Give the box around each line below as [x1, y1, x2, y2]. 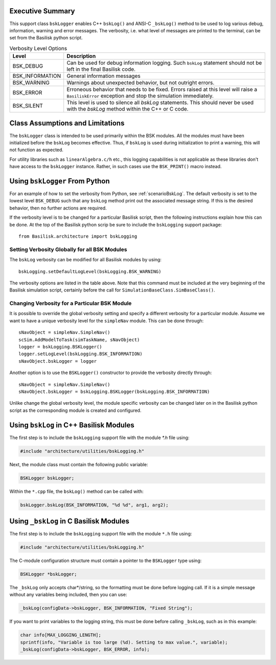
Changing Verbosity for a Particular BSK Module [9, 300, 132, 307]
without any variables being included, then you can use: [9, 592, 127, 598]
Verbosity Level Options [9, 45, 67, 52]
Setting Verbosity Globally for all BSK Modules [9, 246, 127, 253]
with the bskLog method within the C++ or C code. [66, 106, 189, 113]
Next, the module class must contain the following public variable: [9, 461, 148, 467]
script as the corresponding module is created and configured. [9, 407, 142, 413]
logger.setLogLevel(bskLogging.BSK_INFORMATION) [18, 351, 143, 357]
